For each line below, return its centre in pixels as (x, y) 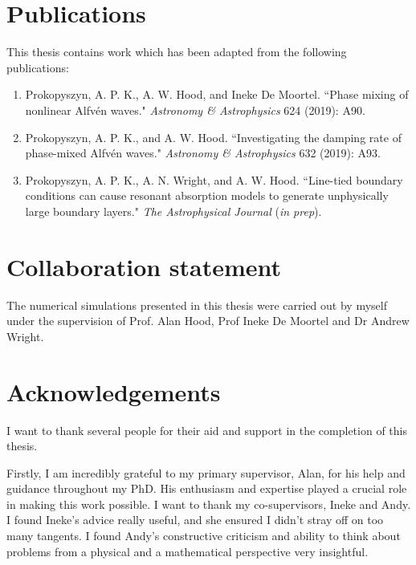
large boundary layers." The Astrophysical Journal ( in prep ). (173, 211)
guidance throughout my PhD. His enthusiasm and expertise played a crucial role (207, 488)
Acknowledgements (114, 391)
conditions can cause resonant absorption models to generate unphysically (207, 195)
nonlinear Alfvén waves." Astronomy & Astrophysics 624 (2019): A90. (195, 110)
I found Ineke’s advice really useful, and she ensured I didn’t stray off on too (195, 520)
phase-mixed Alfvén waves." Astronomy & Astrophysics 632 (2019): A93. (203, 153)
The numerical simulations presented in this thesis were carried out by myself (197, 305)
